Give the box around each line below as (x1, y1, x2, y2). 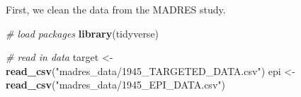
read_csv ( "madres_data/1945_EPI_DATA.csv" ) (6, 77, 225, 92)
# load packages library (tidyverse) (6, 25, 159, 40)
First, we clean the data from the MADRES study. (6, 2, 226, 16)
